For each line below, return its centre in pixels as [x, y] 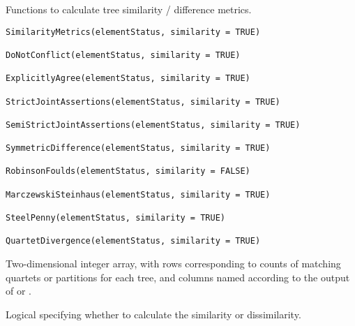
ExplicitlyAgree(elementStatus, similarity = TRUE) [128, 79]
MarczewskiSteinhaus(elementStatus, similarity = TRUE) [138, 194]
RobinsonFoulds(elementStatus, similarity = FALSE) [128, 171]
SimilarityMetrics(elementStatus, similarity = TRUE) [133, 32]
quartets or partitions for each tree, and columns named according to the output [178, 277]
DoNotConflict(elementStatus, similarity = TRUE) [123, 55]
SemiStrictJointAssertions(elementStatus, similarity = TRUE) [153, 125]
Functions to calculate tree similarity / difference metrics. [129, 9]
